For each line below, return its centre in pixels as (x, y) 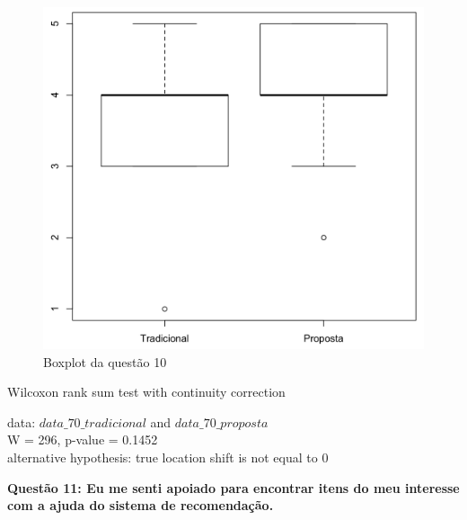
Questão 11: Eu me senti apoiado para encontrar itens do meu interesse (233, 487)
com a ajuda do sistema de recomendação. (141, 505)
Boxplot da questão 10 (105, 361)
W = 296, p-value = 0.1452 (83, 439)
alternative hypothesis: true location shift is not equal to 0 (168, 457)
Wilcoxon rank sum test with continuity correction (146, 392)
